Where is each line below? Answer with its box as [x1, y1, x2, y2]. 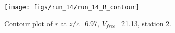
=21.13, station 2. [116, 18, 171, 28]
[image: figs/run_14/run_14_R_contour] [4, 4, 139, 11]
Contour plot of [4, 18, 53, 28]
